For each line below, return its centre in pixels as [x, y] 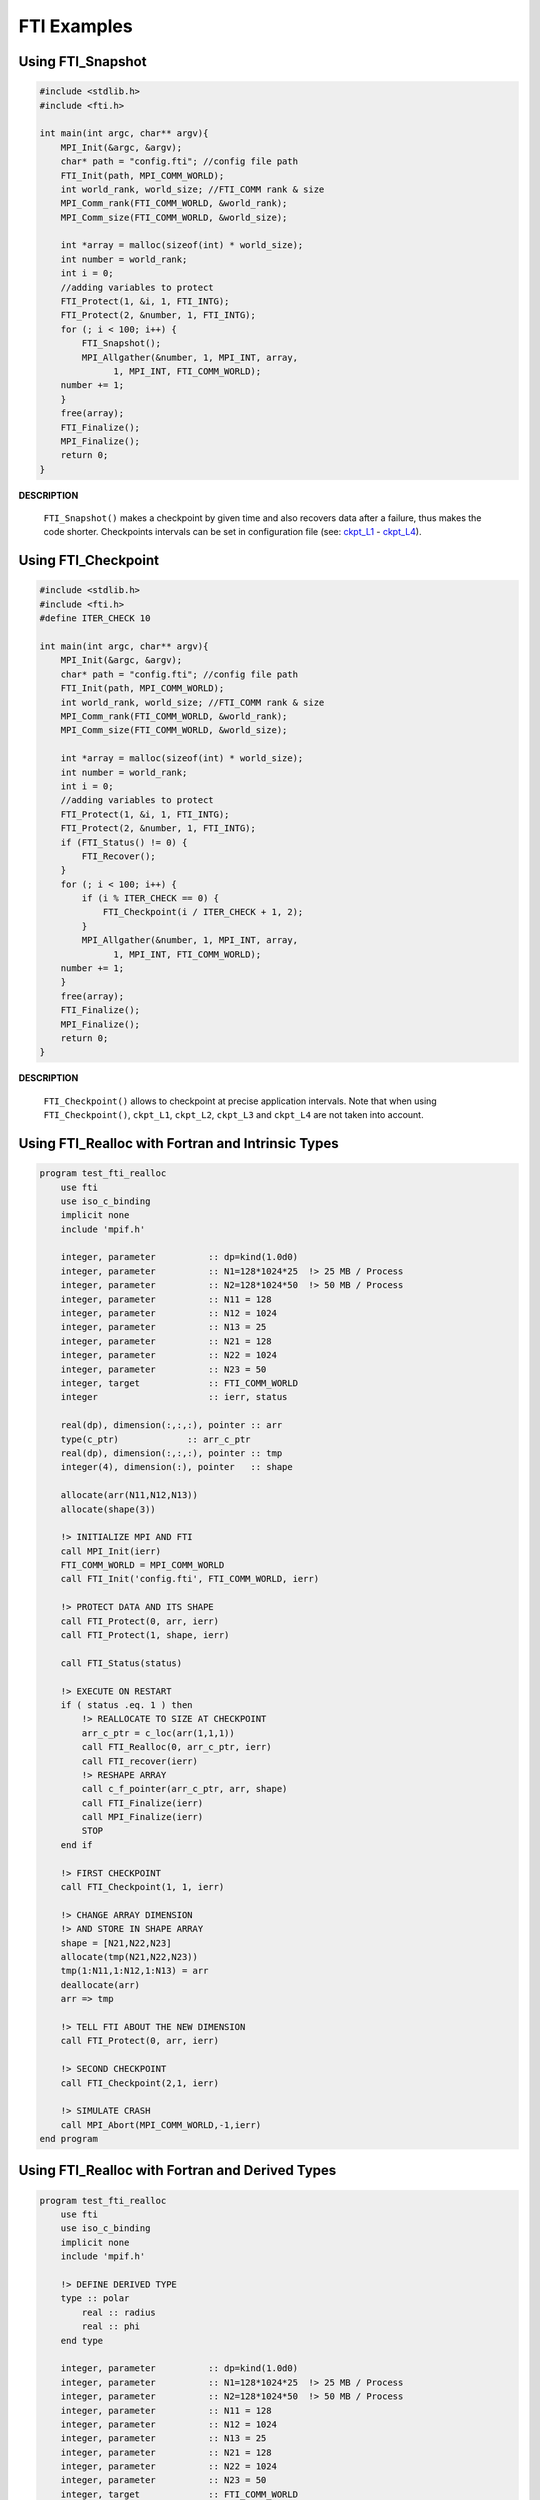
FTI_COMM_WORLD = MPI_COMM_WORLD [142, 1565]
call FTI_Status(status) [121, 1663]
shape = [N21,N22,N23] [116, 1943]
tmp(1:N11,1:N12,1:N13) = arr [134, 1971]
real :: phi [110, 2326]
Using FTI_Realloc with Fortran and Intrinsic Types [178, 1143]
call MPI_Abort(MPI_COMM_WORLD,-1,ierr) [161, 2124]
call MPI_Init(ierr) [111, 1551]
